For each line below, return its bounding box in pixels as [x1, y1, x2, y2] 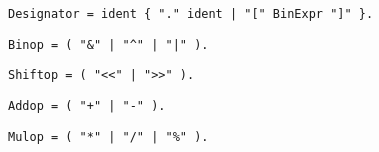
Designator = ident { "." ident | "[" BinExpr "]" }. [8, 7, 374, 21]
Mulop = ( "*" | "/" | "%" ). [8, 129, 209, 144]
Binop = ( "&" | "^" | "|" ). [8, 37, 209, 52]
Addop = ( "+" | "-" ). [8, 98, 166, 113]
